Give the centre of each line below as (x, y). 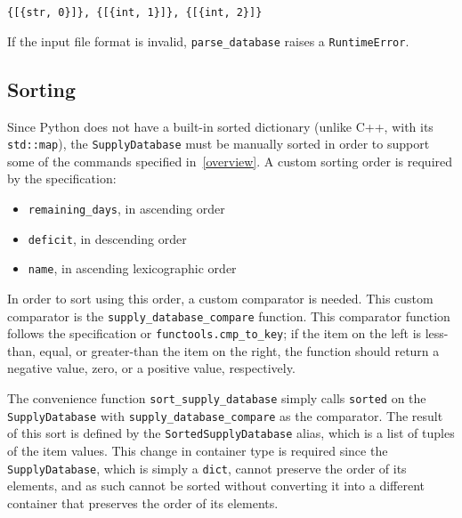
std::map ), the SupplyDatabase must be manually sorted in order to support (219, 144)
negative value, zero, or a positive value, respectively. (151, 368)
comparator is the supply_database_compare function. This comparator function (229, 316)
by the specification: (62, 178)
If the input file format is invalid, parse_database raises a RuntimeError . (208, 40)
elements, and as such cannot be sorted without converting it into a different (216, 486)
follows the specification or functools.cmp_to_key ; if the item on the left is (215, 333)
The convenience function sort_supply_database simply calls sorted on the (217, 398)
